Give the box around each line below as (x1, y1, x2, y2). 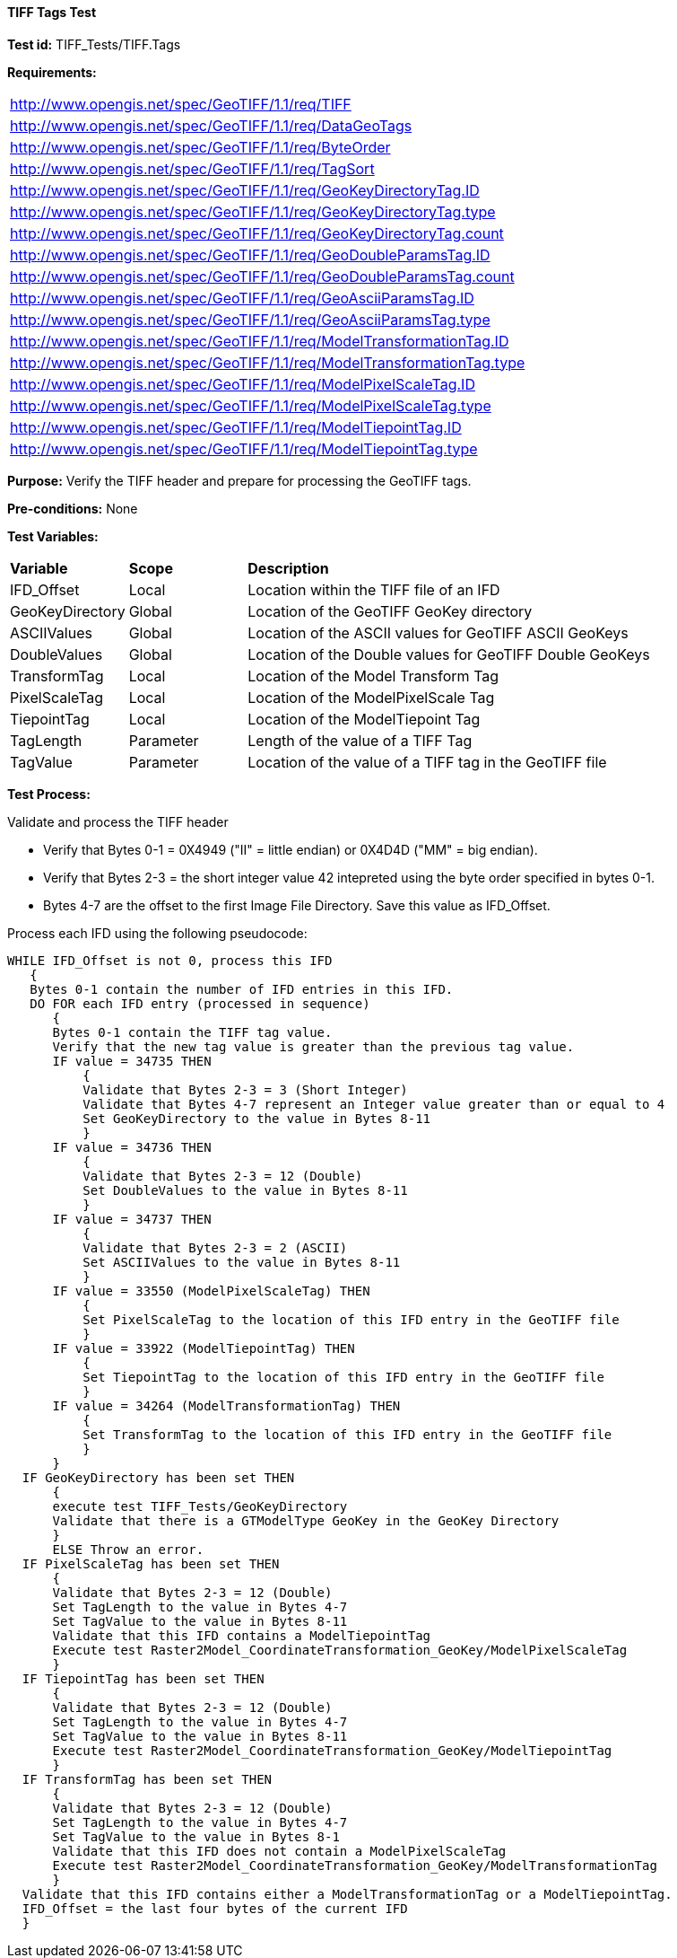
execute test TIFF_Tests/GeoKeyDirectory (52, 1498, 348, 1514)
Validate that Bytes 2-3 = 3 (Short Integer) (82, 1082, 408, 1097)
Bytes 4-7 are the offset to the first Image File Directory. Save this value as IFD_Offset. (43, 897, 551, 913)
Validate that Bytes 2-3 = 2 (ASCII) (82, 1240, 348, 1255)
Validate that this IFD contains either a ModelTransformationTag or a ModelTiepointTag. (22, 1886, 673, 1901)
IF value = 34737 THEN (52, 1211, 212, 1226)
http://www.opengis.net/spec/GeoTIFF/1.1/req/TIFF (10, 94, 352, 113)
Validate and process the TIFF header (7, 813, 229, 830)
